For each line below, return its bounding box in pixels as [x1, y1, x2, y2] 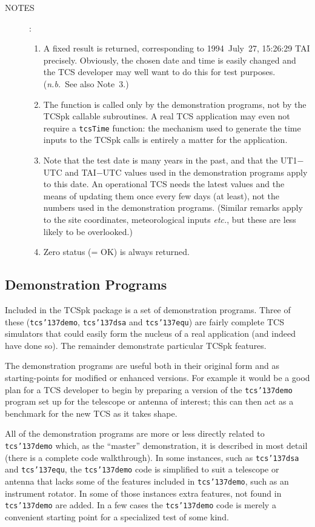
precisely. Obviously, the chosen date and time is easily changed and [43, 53, 296, 66]
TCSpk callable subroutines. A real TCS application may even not [43, 110, 290, 122]
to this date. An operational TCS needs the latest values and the [43, 177, 285, 190]
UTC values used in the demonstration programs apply [102, 165, 308, 178]
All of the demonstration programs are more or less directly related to [5, 427, 265, 440]
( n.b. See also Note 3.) [43, 77, 129, 90]
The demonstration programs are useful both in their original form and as [5, 359, 279, 372]
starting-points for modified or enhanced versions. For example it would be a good [5, 371, 310, 383]
